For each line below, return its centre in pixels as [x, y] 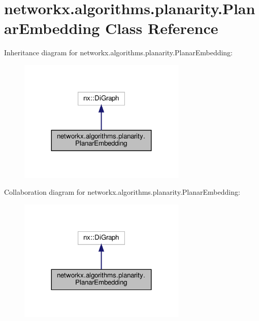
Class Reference [161, 28]
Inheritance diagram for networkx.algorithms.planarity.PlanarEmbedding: [119, 52]
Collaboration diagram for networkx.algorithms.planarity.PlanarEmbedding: [122, 192]
